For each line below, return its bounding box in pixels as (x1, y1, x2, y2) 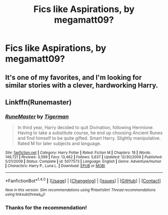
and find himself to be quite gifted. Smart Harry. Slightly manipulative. (17, 135, 161, 141)
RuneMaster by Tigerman (5, 113, 69, 120)
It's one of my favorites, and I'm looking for (5, 73, 142, 81)
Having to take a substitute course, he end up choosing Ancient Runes (17, 130, 163, 136)
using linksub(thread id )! (5, 192, 45, 198)
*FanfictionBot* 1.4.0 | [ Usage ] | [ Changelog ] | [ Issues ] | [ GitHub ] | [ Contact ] (5, 177, 161, 184)
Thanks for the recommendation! (5, 204, 87, 211)
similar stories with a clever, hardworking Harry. (5, 81, 158, 89)
